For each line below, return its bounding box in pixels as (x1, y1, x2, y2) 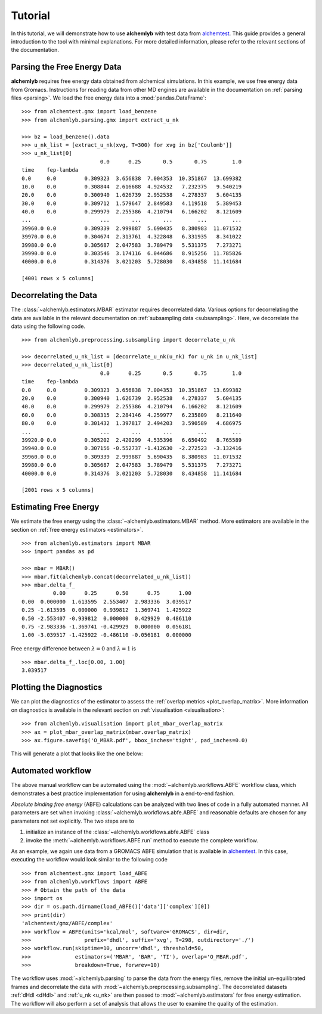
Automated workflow (11, 766, 92, 776)
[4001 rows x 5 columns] (21, 275, 94, 282)
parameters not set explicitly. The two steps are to (11, 817, 134, 824)
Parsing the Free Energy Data (11, 62, 122, 72)
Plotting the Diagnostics (11, 683, 103, 693)
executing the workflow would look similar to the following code (11, 856, 168, 863)
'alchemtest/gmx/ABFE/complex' (21, 920, 113, 927)
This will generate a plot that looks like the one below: (11, 750, 143, 757)
